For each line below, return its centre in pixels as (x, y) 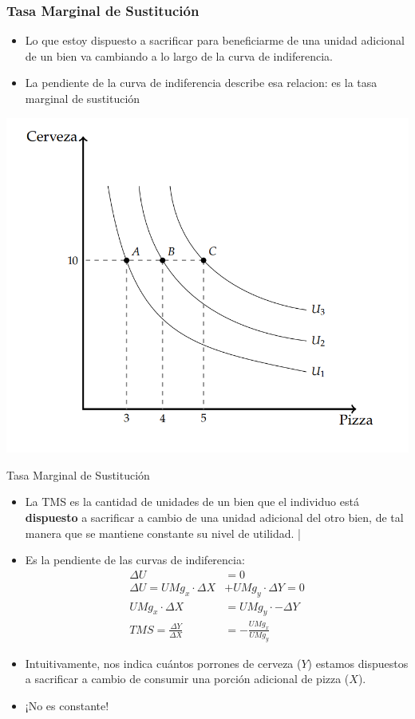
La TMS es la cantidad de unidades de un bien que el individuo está (192, 502)
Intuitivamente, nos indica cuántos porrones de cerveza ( (163, 663)
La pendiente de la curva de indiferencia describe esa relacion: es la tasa (201, 83)
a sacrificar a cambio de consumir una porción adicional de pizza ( (187, 679)
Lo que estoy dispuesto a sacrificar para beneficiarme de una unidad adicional (215, 40)
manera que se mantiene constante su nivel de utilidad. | (163, 533)
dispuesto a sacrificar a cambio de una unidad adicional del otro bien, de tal (214, 517)
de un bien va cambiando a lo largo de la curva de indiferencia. (179, 55)
